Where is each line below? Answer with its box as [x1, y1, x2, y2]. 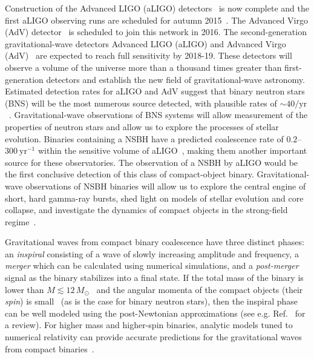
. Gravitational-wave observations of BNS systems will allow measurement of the [9, 108, 308, 121]
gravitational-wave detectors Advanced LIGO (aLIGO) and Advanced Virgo [5, 37, 286, 50]
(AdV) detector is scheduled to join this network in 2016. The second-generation [5, 25, 307, 38]
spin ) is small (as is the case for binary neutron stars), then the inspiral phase [5, 295, 298, 308]
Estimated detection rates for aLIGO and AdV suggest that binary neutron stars [5, 85, 305, 97]
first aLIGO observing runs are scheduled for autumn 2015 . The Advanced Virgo [5, 13, 308, 26]
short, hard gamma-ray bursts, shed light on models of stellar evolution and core [5, 191, 304, 204]
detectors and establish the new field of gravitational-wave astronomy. [46, 73, 305, 85]
